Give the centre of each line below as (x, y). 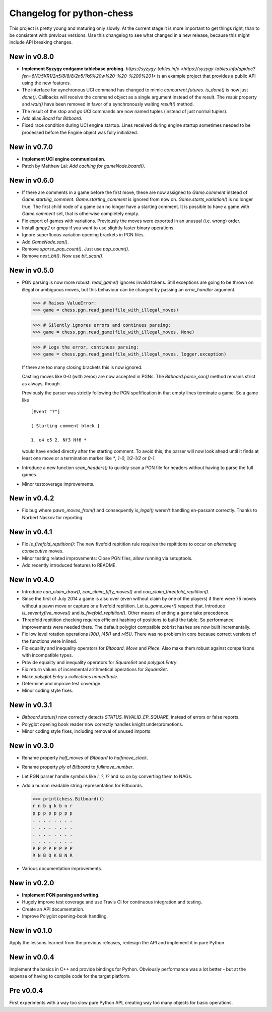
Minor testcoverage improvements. (58, 484)
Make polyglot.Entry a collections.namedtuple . (70, 676)
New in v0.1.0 (31, 931)
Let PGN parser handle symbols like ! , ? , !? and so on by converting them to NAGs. (107, 776)
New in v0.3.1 (31, 705)
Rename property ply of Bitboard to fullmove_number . (78, 767)
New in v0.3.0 (32, 746)
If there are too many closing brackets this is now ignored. (82, 367)
